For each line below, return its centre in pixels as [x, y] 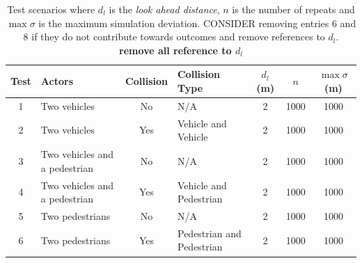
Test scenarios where [51, 9]
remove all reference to [175, 50]
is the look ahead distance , [164, 9]
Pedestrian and [209, 233]
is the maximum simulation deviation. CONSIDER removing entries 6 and [197, 23]
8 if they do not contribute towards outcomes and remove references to [174, 37]
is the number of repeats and [293, 9]
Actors [57, 81]
